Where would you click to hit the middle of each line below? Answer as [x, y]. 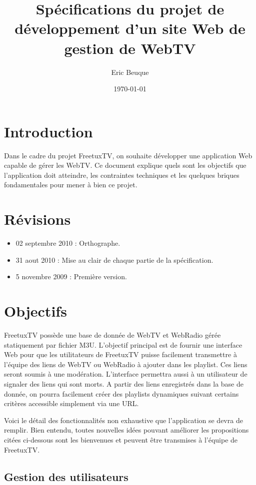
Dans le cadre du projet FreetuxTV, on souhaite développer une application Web [128, 155]
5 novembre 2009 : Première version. [71, 276]
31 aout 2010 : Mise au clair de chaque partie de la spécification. [114, 259]
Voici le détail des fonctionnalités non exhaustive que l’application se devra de [123, 420]
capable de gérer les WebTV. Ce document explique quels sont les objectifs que [125, 165]
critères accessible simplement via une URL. [71, 403]
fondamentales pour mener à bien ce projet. [71, 185]
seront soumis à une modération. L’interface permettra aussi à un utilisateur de [126, 374]
